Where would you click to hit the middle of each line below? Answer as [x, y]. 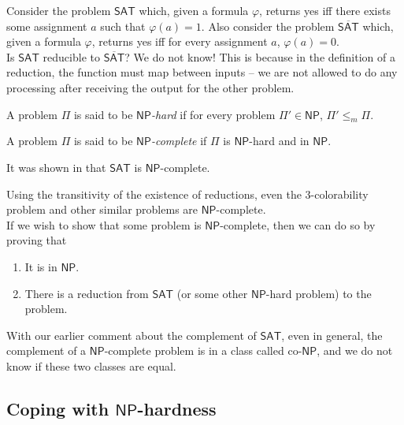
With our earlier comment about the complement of [132, 335]
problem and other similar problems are [102, 209]
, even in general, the [332, 335]
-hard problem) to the [319, 293]
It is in [41, 266]
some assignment [47, 26]
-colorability [339, 194]
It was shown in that [56, 167]
